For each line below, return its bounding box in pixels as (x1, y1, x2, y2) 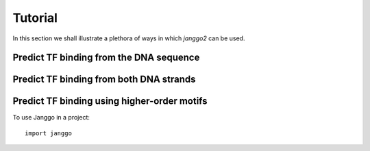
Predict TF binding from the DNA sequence (12, 52, 200, 64)
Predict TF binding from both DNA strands (12, 74, 196, 85)
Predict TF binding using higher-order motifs (12, 96, 208, 107)
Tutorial (12, 10, 58, 25)
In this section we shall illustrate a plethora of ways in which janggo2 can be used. (12, 34, 245, 42)
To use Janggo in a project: (12, 113, 90, 122)
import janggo (25, 129, 72, 137)
